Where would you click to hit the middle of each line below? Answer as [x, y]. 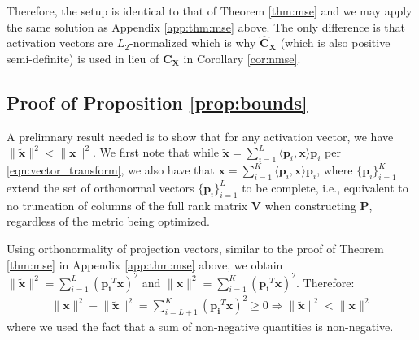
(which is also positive [335, 43]
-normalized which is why [193, 43]
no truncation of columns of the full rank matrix [127, 205]
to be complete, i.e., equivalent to [325, 187]
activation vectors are [60, 43]
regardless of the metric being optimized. [108, 221]
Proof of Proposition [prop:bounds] [157, 102]
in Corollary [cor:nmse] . [242, 58]
